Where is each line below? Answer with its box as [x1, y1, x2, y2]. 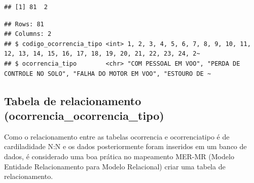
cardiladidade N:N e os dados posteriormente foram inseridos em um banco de [4, 141, 247, 152]
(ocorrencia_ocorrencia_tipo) [4, 107, 164, 123]
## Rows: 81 [4, 20, 44, 28]
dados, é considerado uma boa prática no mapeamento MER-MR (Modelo [4, 151, 234, 161]
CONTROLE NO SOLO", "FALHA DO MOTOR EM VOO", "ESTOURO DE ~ [4, 70, 211, 77]
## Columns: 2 [4, 30, 52, 38]
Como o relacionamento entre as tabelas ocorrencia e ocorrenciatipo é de [4, 131, 230, 142]
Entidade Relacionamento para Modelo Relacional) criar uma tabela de [4, 161, 226, 171]
